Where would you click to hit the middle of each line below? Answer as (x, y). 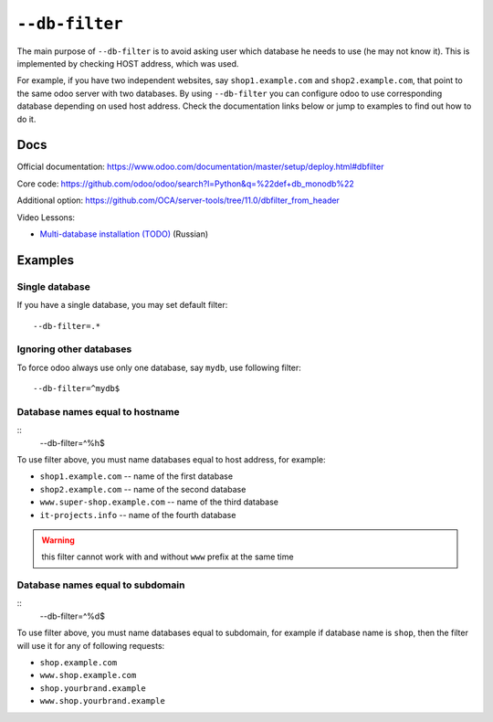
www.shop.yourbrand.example (103, 701)
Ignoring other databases (74, 349)
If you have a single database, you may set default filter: (122, 305)
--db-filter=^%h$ (72, 442)
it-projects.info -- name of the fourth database (138, 515)
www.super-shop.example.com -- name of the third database (159, 502)
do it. (26, 119)
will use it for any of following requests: (91, 645)
